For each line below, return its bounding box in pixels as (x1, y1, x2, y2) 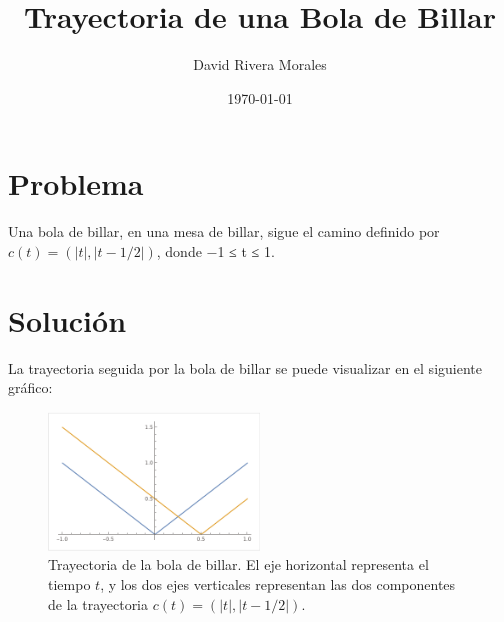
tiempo (48, 574, 91, 594)
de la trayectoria (48, 593, 149, 614)
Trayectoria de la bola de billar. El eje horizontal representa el (48, 554, 429, 575)
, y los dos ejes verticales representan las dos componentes (100, 574, 456, 594)
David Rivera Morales (193, 54, 327, 75)
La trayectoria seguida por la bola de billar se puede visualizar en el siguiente (8, 357, 482, 378)
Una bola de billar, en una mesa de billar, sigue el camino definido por (8, 221, 440, 242)
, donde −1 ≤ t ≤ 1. (156, 240, 275, 261)
